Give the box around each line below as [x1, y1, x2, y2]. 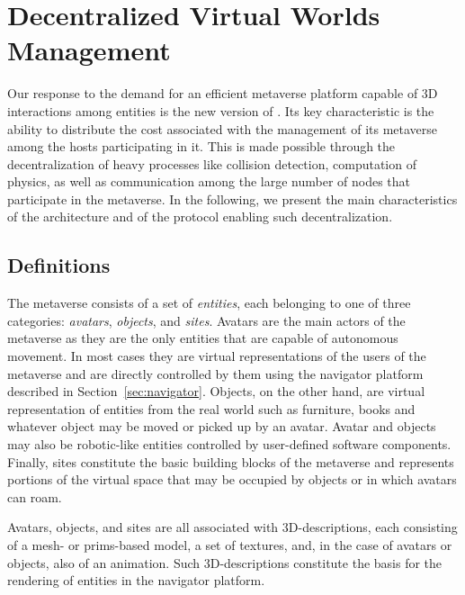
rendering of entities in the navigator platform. [7, 571, 265, 590]
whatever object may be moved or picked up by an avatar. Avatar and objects [7, 417, 436, 436]
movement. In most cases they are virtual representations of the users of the [7, 347, 426, 365]
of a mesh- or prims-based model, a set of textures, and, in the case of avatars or [7, 535, 452, 554]
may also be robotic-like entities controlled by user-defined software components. [7, 435, 452, 454]
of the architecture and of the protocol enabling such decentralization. [7, 207, 393, 226]
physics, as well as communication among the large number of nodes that [7, 172, 411, 191]
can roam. [7, 487, 62, 506]
